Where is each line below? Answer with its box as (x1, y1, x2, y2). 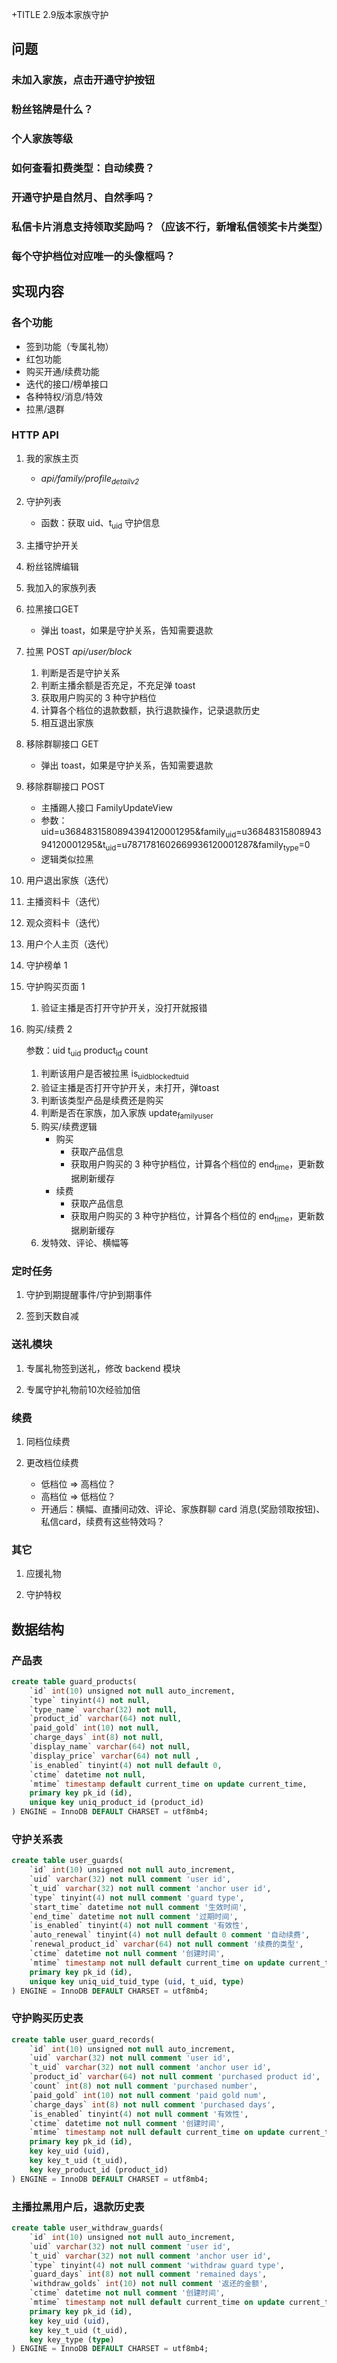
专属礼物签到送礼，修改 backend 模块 (25, 1362, 181, 1374)
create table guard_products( (11, 1676, 138, 1687)
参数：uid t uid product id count (25, 1044, 149, 1058)
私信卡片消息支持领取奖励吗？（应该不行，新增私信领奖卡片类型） (11, 219, 329, 233)
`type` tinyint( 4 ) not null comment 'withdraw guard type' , (29, 2260, 285, 2270)
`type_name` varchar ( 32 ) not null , (29, 1704, 178, 1715)
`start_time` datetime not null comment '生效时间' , (29, 1902, 248, 1912)
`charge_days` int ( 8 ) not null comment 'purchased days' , (29, 2099, 276, 2110)
